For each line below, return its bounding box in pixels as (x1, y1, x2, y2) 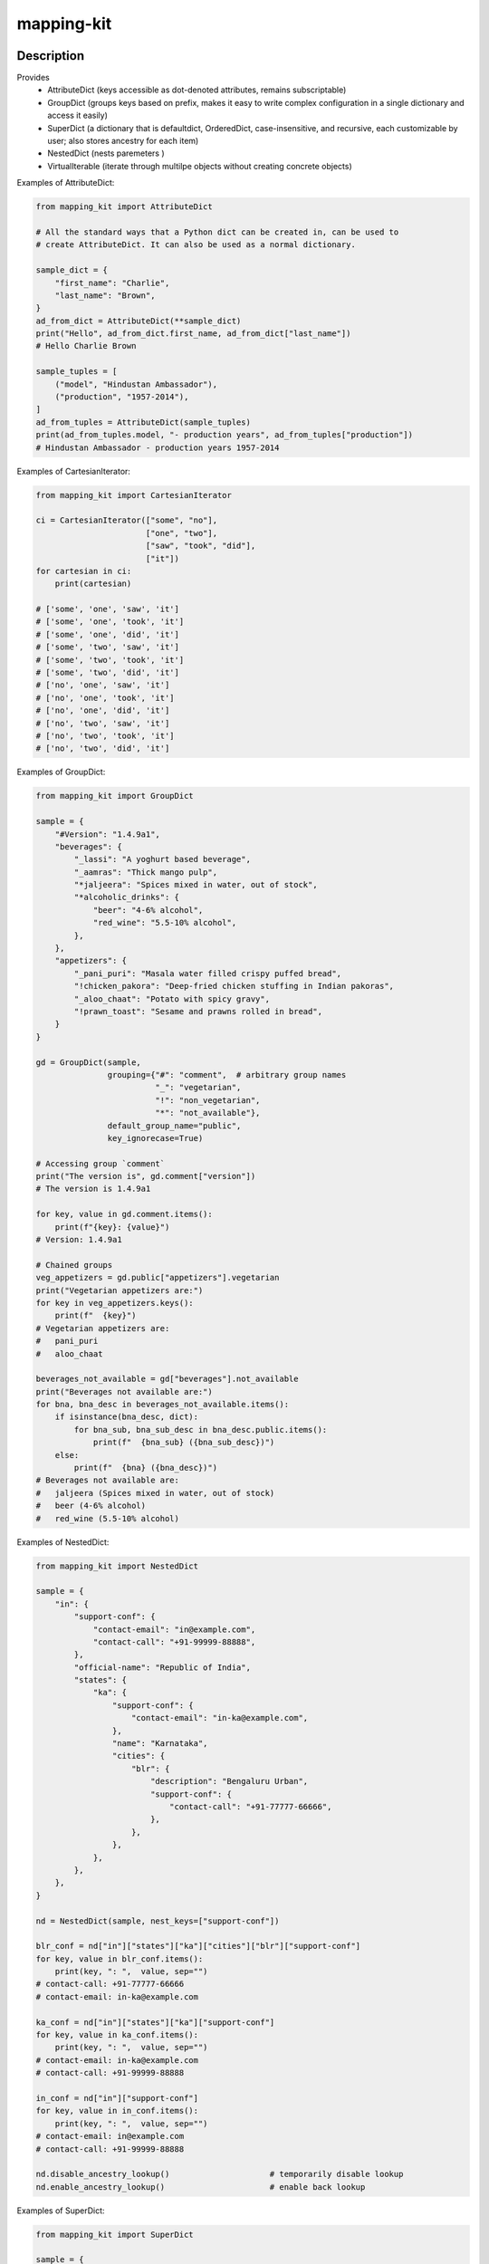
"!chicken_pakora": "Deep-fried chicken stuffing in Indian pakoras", (73, 981, 394, 992)
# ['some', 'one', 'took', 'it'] (35, 617, 185, 627)
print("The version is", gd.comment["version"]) (35, 1171, 256, 1182)
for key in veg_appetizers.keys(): (35, 1298, 194, 1308)
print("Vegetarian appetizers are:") (35, 1285, 204, 1295)
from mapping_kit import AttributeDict (35, 202, 213, 212)
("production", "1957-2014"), (54, 392, 189, 402)
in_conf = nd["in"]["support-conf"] (35, 2093, 199, 2103)
